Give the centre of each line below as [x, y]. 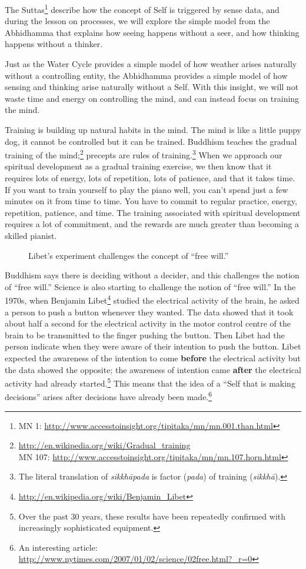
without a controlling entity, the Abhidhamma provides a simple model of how [146, 75]
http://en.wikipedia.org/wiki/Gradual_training [104, 445]
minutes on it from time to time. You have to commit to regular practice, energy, [151, 201]
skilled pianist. [31, 235]
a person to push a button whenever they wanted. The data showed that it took [149, 312]
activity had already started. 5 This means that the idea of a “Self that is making [150, 382]
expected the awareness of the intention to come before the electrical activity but [153, 358]
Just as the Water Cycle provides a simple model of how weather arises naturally [151, 64]
